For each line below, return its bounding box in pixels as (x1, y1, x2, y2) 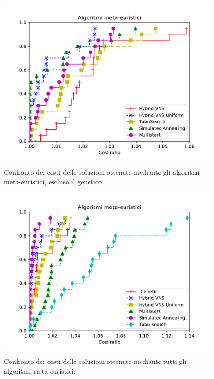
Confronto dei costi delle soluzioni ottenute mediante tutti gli (4, 356, 187, 366)
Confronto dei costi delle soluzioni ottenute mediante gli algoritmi (4, 167, 200, 177)
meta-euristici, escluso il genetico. (4, 176, 104, 187)
